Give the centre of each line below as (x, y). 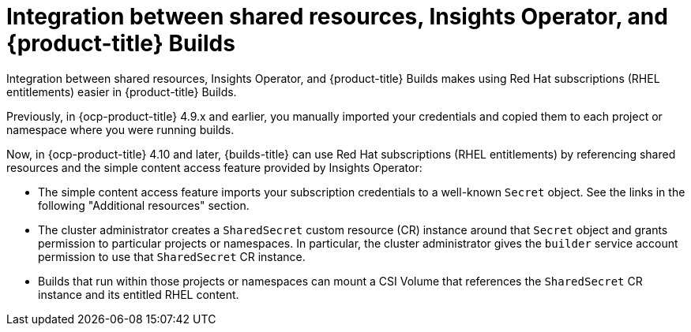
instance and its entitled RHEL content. (139, 294)
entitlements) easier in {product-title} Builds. (122, 91)
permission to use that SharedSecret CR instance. (172, 256)
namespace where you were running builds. (120, 129)
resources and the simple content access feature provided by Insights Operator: (214, 167)
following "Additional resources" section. (144, 205)
